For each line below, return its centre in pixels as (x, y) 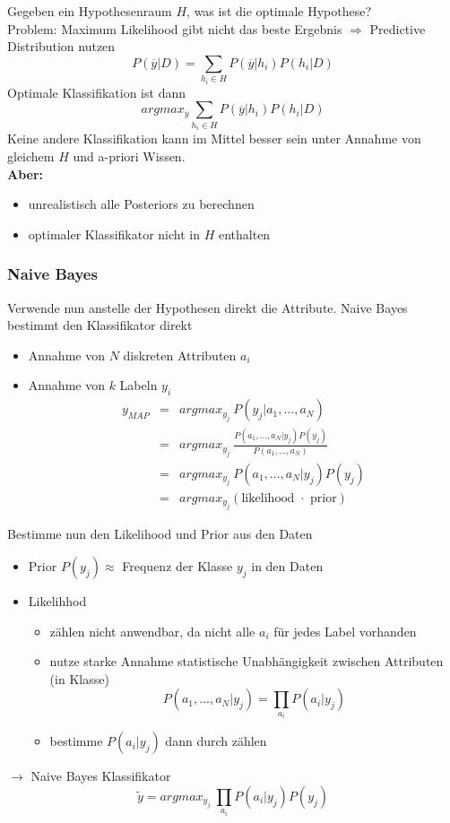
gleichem (31, 156)
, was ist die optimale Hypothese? (279, 11)
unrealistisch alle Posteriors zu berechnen (141, 204)
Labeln (138, 385)
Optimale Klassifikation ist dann (96, 92)
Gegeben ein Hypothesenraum (90, 11)
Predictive (398, 28)
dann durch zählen (216, 741)
